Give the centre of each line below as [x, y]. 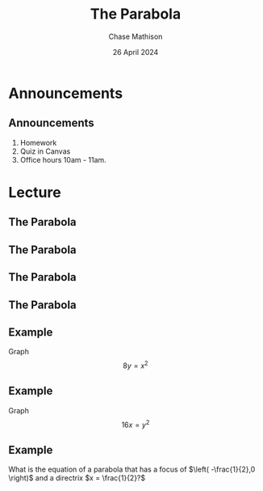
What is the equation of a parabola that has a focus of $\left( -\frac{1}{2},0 [132, 469]
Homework [38, 142]
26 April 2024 [136, 52]
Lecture [35, 192]
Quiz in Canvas [45, 151]
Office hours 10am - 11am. [63, 159]
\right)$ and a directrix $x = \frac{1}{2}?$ [77, 478]
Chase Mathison [136, 36]
